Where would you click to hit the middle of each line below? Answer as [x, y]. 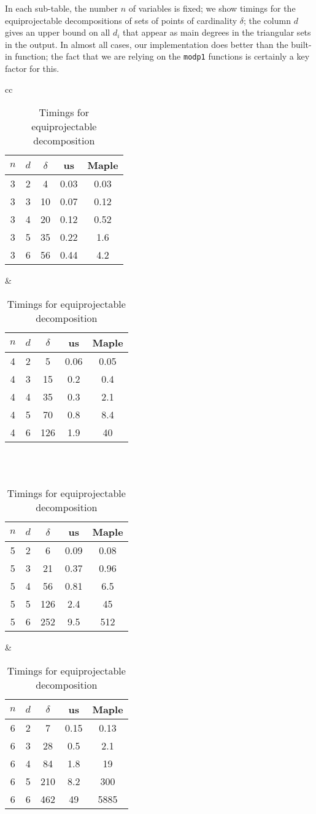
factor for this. [32, 68]
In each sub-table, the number [62, 8]
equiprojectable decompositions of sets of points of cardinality [121, 20]
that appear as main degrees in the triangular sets [217, 32]
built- [301, 44]
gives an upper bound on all [58, 32]
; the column [267, 20]
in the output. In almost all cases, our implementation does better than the [147, 44]
